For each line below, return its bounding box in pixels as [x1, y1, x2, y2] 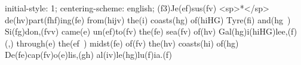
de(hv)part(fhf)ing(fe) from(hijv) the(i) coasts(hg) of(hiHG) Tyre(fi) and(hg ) [5, 13, 291, 26]
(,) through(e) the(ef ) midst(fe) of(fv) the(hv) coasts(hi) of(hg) [5, 36, 239, 49]
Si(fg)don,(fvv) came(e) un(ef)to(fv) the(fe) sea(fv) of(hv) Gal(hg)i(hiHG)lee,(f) [5, 25, 297, 38]
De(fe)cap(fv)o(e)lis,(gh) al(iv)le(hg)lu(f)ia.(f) [5, 48, 172, 61]
